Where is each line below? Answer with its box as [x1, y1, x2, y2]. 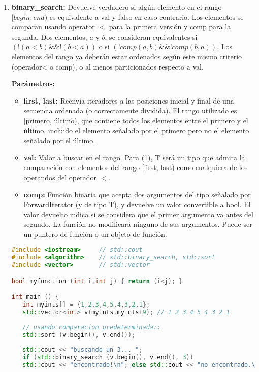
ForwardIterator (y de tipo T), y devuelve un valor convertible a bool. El [23, 199, 251, 210]
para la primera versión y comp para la [109, 21, 231, 32]
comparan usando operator [11, 21, 95, 32]
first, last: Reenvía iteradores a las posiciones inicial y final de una [23, 95, 234, 106]
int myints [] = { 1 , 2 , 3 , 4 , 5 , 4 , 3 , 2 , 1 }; [22, 301, 150, 309]
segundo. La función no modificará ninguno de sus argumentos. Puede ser [23, 219, 252, 229]
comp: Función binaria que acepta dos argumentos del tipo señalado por [23, 189, 251, 199]
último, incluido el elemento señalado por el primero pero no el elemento [23, 125, 249, 136]
